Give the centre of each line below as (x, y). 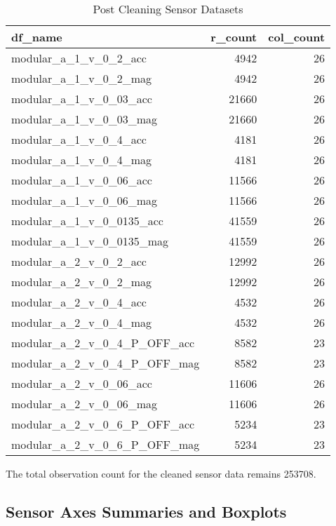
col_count (297, 37)
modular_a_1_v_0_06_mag (85, 200)
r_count (234, 37)
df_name (37, 37)
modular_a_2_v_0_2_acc (79, 261)
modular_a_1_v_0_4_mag (82, 160)
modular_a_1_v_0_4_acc (79, 139)
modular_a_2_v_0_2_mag (82, 282)
